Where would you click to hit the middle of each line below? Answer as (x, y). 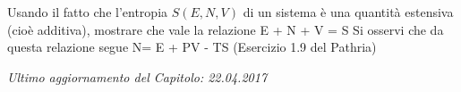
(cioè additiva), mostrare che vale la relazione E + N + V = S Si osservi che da (226, 29)
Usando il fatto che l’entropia (88, 12)
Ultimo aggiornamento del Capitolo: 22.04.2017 (137, 76)
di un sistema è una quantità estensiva (348, 12)
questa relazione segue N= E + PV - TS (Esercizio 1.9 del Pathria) (192, 47)
